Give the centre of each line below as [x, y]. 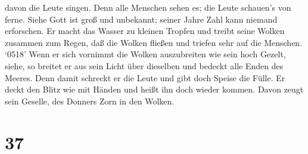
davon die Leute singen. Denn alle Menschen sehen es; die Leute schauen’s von [148, 7]
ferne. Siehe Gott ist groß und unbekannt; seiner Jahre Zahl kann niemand [141, 19]
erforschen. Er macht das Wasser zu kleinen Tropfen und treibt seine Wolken [145, 31]
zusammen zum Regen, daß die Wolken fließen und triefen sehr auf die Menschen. [154, 42]
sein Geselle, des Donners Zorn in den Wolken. [90, 101]
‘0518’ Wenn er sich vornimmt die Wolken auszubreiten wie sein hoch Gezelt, [145, 54]
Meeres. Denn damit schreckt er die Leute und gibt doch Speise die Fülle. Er [145, 77]
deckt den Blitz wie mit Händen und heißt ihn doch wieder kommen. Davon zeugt [154, 89]
